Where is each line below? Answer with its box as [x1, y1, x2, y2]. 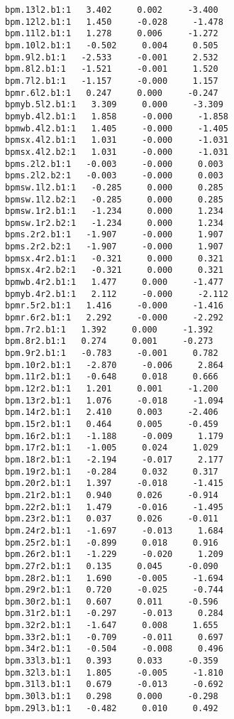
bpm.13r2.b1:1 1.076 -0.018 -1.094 [5, 395, 223, 406]
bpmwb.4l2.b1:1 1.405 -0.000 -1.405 [5, 123, 228, 134]
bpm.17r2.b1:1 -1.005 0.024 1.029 [5, 443, 218, 453]
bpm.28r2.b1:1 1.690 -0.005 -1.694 [5, 573, 223, 583]
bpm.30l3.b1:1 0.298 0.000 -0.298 [5, 691, 218, 702]
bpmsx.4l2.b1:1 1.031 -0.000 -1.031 [5, 135, 228, 146]
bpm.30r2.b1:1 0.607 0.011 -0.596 [5, 596, 218, 607]
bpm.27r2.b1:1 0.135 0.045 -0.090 [5, 561, 218, 571]
